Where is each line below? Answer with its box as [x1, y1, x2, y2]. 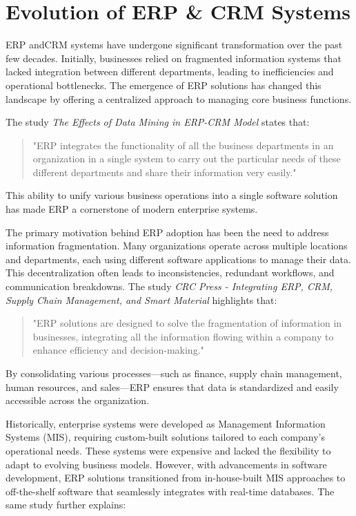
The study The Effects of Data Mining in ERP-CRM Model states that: [6, 115, 310, 129]
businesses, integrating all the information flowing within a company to [32, 329, 334, 343]
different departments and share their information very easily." [32, 164, 297, 179]
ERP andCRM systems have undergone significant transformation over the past [6, 37, 343, 52]
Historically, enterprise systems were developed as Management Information [6, 416, 326, 430]
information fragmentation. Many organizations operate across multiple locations [6, 238, 348, 253]
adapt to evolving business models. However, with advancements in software [6, 457, 327, 471]
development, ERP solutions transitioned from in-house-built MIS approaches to [6, 470, 346, 485]
